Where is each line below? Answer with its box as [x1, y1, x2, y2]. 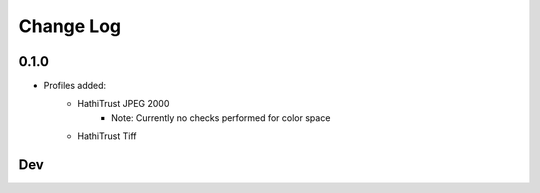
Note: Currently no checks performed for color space [111, 111, 331, 124]
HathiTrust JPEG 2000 [77, 98, 170, 110]
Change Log [18, 15, 122, 37]
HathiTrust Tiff [77, 130, 137, 142]
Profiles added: [43, 80, 107, 92]
